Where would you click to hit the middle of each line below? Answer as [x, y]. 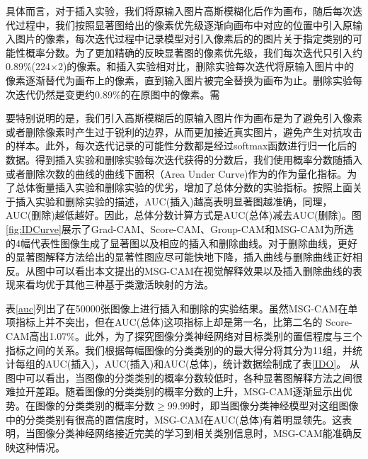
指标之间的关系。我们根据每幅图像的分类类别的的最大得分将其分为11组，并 [179, 350]
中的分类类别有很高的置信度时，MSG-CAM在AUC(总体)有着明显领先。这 [174, 419]
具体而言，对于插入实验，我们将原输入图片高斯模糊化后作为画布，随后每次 [179, 11]
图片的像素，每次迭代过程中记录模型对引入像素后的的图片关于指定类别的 [184, 39]
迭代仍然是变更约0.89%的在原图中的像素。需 [117, 94]
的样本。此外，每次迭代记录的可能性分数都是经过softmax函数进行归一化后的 [182, 146]
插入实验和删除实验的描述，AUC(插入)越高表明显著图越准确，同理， [174, 201]
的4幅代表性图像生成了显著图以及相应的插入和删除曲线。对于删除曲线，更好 [182, 243]
